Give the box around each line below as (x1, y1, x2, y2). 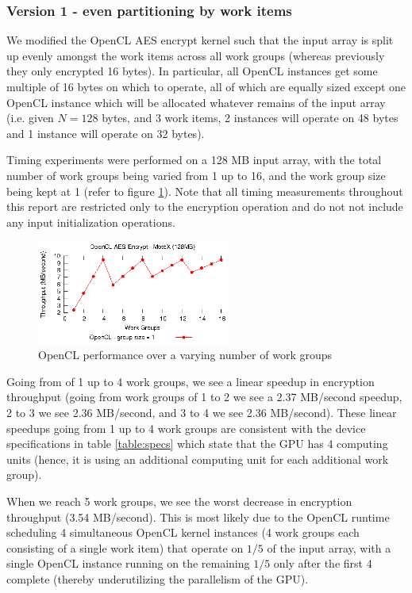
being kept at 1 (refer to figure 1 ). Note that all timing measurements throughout (6, 182, 403, 199)
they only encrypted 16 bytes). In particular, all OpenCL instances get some (6, 63, 378, 79)
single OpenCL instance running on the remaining (6, 555, 250, 572)
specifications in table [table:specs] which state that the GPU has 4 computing (6, 435, 388, 452)
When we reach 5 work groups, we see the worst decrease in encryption (6, 492, 352, 509)
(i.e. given (6, 109, 54, 126)
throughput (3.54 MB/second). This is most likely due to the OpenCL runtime (6, 508, 390, 525)
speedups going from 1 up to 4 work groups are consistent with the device (6, 419, 366, 436)
